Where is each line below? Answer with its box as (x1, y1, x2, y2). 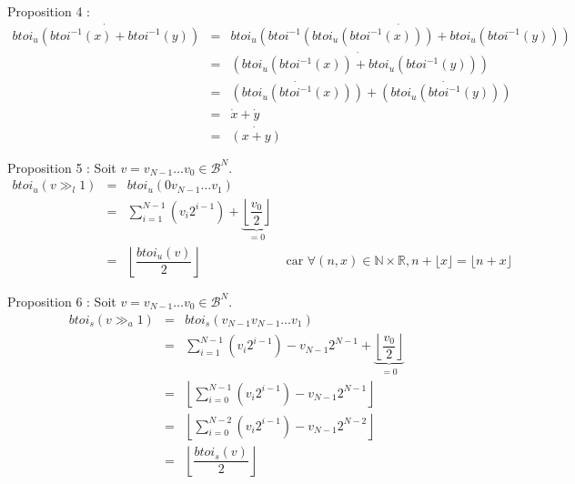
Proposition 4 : (7, 2, 90, 20)
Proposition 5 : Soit (7, 157, 116, 176)
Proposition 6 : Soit (7, 291, 116, 310)
